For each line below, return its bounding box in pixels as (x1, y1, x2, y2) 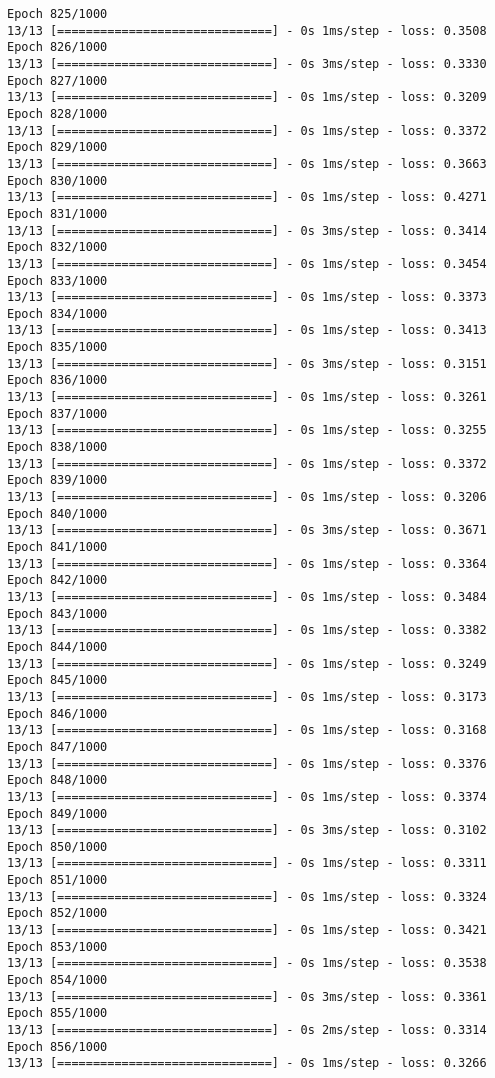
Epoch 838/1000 (7, 440, 108, 455)
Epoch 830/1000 (7, 173, 108, 188)
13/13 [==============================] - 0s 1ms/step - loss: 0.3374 (7, 789, 487, 804)
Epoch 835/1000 (7, 340, 108, 355)
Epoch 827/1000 (7, 73, 108, 88)
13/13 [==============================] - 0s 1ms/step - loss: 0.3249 (7, 656, 487, 671)
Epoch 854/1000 (7, 973, 108, 988)
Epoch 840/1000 (7, 506, 108, 521)
